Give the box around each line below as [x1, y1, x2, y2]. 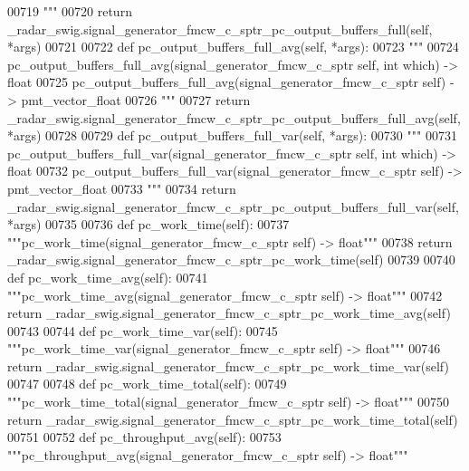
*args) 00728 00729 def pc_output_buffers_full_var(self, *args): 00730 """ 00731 [7, 126, 457, 145]
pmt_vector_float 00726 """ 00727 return [21, 90, 251, 109]
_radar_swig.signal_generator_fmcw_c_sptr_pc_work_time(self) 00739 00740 [7, 250, 455, 269]
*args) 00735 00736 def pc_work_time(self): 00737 [7, 215, 290, 234]
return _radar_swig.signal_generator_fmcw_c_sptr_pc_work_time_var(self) [7, 356, 449, 375]
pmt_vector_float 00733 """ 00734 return [7, 178, 236, 197]
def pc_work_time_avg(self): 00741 [7, 267, 208, 286]
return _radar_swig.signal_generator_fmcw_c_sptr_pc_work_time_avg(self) [7, 303, 451, 322]
